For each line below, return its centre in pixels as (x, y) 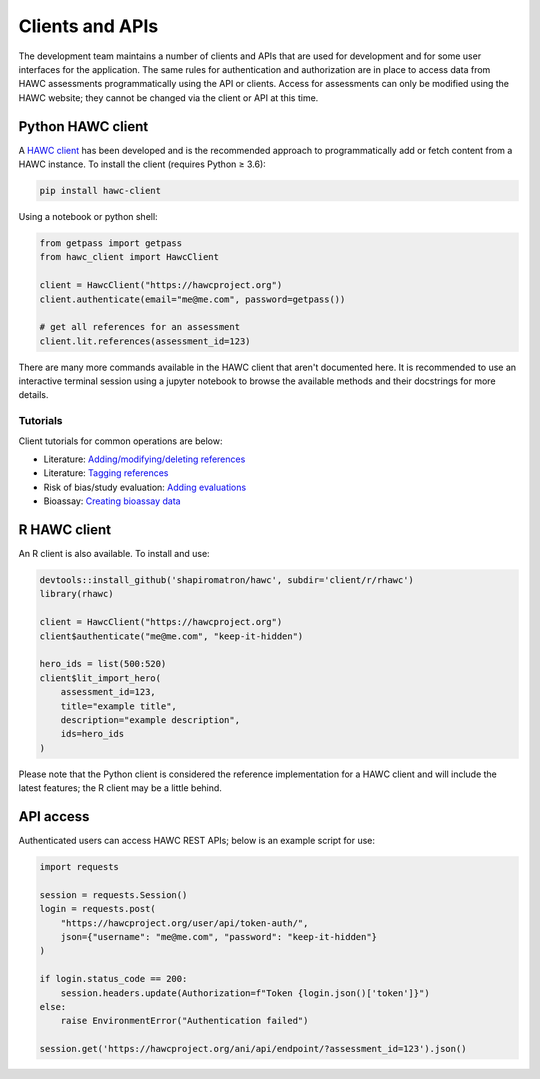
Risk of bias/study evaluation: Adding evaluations (145, 487)
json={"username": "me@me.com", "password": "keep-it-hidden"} (219, 936)
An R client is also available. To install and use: (114, 554)
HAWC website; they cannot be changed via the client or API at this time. (168, 97)
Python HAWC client (83, 126)
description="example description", (150, 719)
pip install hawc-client (100, 190)
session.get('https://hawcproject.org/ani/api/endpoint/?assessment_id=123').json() (253, 1049)
